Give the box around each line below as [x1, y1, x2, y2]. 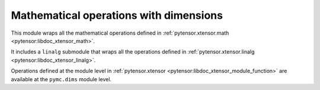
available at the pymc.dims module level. [11, 75, 112, 82]
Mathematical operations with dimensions [11, 9, 223, 22]
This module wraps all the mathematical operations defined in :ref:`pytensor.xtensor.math [11, 29, 229, 36]
